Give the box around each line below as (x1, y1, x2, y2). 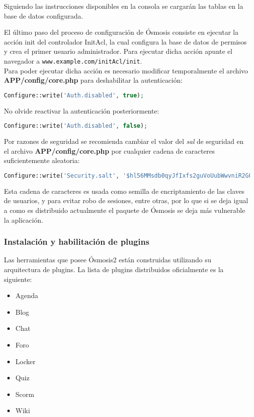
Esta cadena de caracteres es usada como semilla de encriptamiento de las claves (4, 185, 245, 196)
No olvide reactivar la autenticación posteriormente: (4, 105, 159, 116)
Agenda (15, 290, 39, 301)
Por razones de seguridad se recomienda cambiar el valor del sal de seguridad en (4, 136, 244, 146)
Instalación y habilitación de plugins (4, 235, 149, 248)
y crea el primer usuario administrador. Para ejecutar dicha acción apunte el (4, 46, 233, 56)
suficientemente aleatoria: (4, 155, 80, 165)
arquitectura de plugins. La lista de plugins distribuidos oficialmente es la (4, 264, 224, 274)
